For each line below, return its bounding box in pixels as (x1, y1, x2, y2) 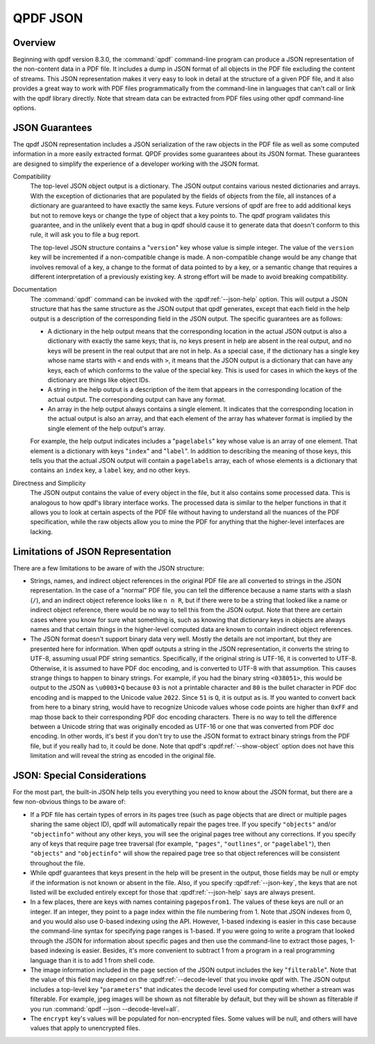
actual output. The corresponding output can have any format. (47, 395, 226, 403)
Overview (12, 37, 56, 49)
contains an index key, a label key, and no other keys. (30, 466, 190, 475)
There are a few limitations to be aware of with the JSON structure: (12, 564, 205, 572)
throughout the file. (30, 859, 85, 867)
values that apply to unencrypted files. (30, 1024, 140, 1032)
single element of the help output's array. (47, 424, 166, 432)
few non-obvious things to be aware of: (12, 798, 126, 806)
